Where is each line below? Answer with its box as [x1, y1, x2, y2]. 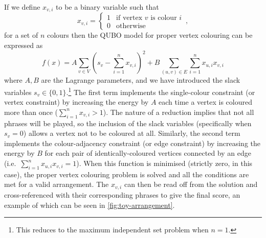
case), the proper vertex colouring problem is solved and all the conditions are [4, 169, 249, 179]
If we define [4, 2, 40, 12]
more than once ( [4, 106, 58, 117]
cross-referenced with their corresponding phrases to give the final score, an [4, 189, 240, 200]
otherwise [116, 22, 146, 30]
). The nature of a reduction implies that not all [103, 106, 254, 117]
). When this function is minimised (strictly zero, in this [76, 158, 253, 169]
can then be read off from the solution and [124, 179, 258, 189]
